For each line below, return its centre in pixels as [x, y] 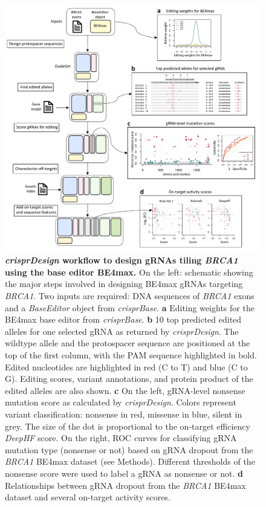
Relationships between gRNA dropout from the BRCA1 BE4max [125, 485]
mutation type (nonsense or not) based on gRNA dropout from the [129, 449]
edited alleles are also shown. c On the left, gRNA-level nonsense [125, 390]
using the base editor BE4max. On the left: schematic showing [129, 272]
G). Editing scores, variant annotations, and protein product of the [129, 379]
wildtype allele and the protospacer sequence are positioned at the [128, 343]
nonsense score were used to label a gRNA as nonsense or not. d [124, 473]
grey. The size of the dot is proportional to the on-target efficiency [128, 426]
